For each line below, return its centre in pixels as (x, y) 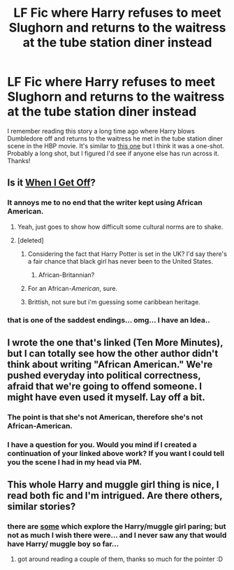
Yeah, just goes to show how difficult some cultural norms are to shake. (120, 227)
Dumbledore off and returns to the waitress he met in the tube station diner (115, 138)
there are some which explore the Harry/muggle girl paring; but (117, 527)
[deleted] (30, 240)
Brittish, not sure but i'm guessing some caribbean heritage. (114, 301)
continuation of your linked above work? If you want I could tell (116, 453)
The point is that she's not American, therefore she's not (105, 417)
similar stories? (42, 507)
